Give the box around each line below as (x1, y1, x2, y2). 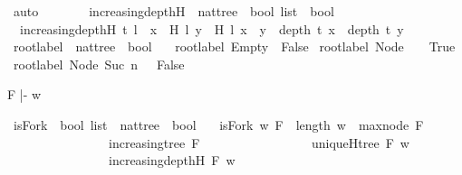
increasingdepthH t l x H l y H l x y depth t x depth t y (19, 19, 404, 38)
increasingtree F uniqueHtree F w (108, 133, 409, 152)
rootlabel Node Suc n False (13, 54, 185, 73)
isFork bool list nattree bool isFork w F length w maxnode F (13, 115, 424, 134)
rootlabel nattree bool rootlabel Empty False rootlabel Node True (13, 37, 456, 56)
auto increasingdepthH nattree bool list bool (13, 2, 334, 20)
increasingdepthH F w (108, 151, 236, 170)
